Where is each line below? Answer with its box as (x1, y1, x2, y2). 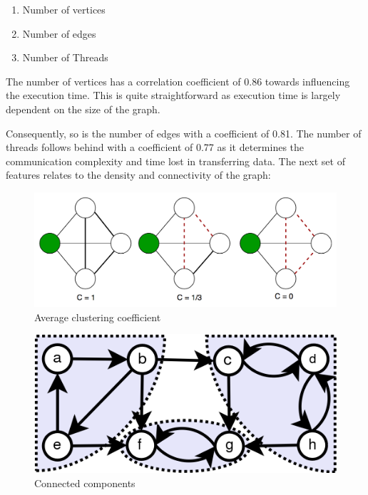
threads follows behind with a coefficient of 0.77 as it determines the (6, 140, 305, 155)
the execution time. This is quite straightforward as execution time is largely (6, 88, 341, 103)
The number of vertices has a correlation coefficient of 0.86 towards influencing (6, 73, 350, 88)
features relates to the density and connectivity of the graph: (6, 167, 271, 182)
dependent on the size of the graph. (6, 101, 160, 116)
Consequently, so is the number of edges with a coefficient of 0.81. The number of (6, 125, 362, 140)
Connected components (34, 475, 136, 490)
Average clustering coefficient (34, 309, 161, 324)
